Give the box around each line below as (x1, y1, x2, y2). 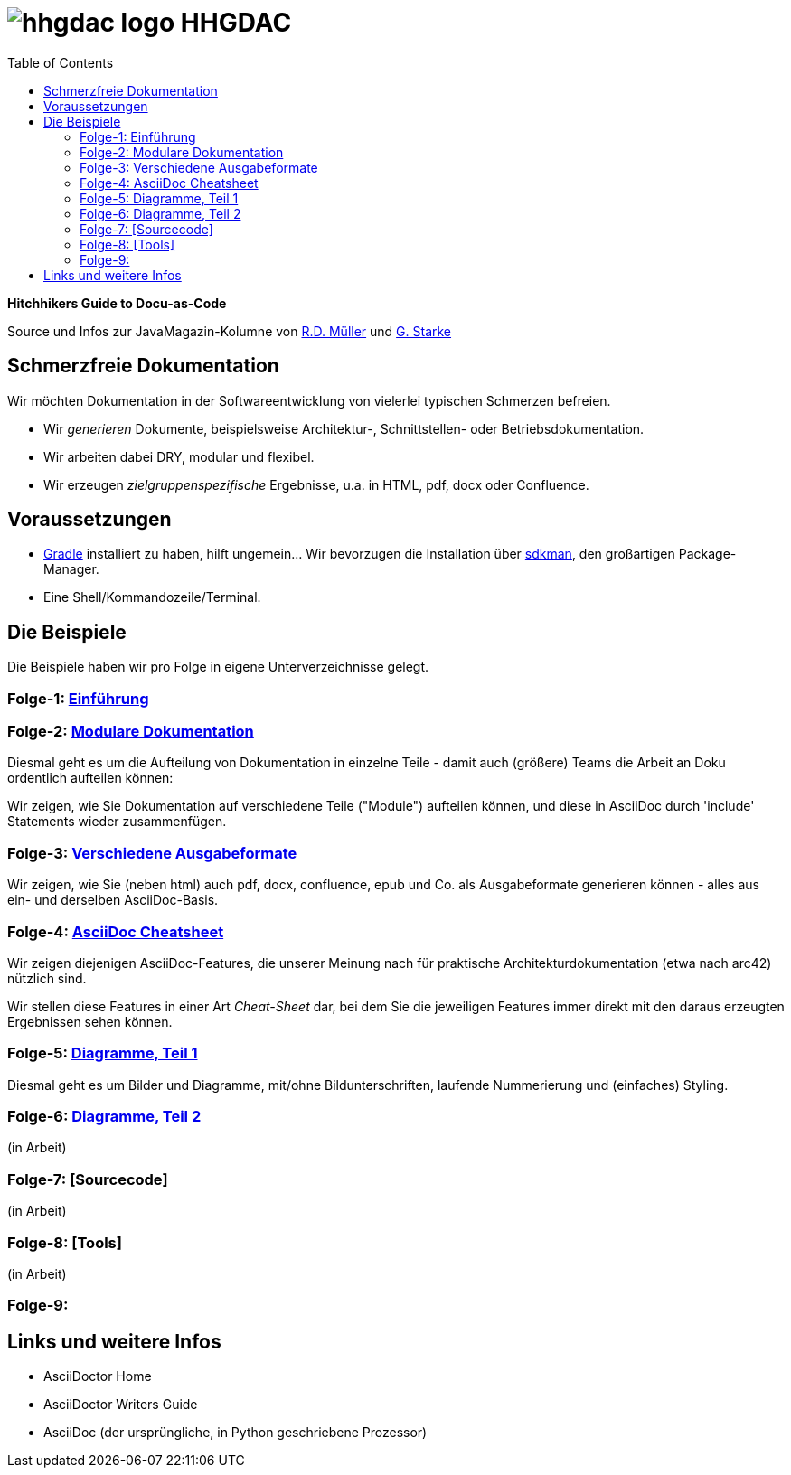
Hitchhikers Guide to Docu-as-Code (7, 295, 227, 311)
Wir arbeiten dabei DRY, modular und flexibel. (43, 448, 315, 465)
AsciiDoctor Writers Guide (43, 1396, 198, 1413)
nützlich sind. (7, 970, 87, 986)
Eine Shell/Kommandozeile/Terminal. (43, 589, 261, 606)
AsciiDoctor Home (43, 1368, 152, 1385)
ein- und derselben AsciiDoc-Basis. (7, 892, 219, 908)
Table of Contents (7, 54, 114, 70)
